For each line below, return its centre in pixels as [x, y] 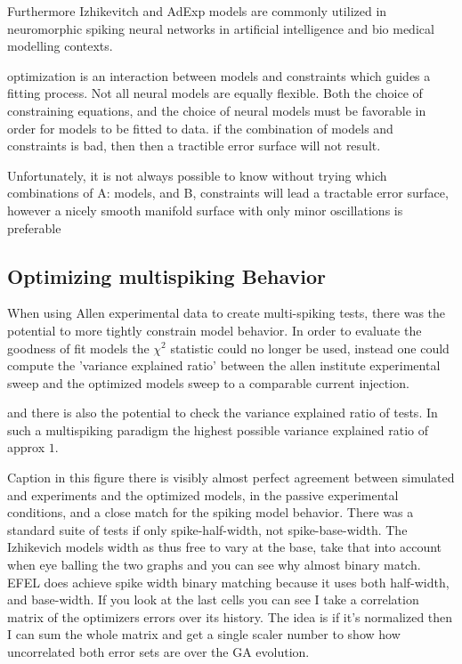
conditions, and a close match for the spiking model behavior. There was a [211, 512]
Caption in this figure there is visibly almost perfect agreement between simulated [231, 478]
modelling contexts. [60, 46]
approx [26, 447]
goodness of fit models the [78, 348]
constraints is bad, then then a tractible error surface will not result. [194, 146]
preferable [34, 227]
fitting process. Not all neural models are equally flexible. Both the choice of [215, 93]
